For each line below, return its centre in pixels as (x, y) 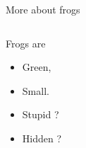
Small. (36, 90)
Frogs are (26, 43)
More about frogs (43, 9)
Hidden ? (42, 138)
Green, (37, 67)
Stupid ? (41, 114)
